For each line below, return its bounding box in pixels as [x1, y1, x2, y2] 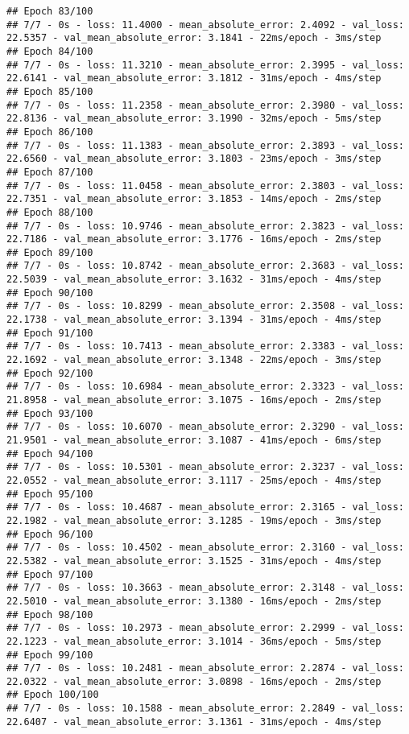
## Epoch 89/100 [6, 246, 93, 258]
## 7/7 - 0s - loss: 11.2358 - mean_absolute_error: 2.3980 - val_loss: [6, 99, 404, 111]
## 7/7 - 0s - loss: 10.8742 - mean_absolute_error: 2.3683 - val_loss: [6, 260, 404, 272]
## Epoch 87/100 [6, 166, 93, 178]
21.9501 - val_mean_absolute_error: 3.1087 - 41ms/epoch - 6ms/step [6, 435, 382, 446]
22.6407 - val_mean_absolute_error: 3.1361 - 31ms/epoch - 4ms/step [6, 715, 382, 728]
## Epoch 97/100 [6, 568, 93, 580]
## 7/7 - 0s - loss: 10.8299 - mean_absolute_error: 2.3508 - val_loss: [6, 300, 404, 312]
